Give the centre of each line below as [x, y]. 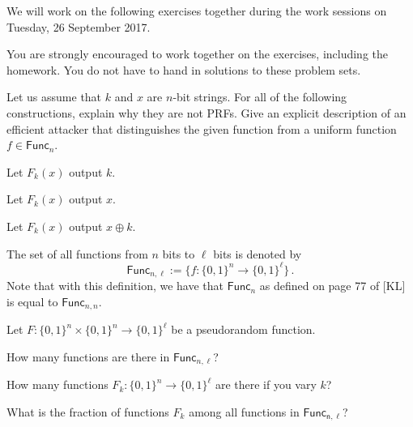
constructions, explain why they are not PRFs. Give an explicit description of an [206, 112]
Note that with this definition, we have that [115, 286]
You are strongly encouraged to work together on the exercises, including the [198, 54]
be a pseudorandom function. [243, 329]
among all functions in [244, 411]
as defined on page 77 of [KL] [332, 286]
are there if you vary [266, 384]
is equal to [32, 301]
